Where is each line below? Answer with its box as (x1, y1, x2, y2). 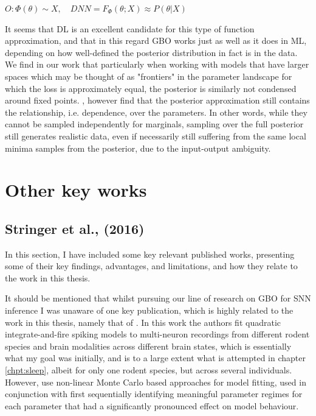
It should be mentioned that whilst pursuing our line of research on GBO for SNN (5, 292, 311, 305)
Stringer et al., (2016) (5, 219, 145, 238)
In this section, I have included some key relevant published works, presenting (5, 247, 295, 260)
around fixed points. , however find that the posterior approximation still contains (5, 94, 310, 107)
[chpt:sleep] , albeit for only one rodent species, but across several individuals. (5, 364, 292, 376)
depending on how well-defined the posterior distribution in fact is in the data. (5, 46, 298, 58)
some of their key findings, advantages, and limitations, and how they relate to (5, 259, 298, 272)
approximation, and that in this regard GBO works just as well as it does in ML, (5, 34, 307, 47)
